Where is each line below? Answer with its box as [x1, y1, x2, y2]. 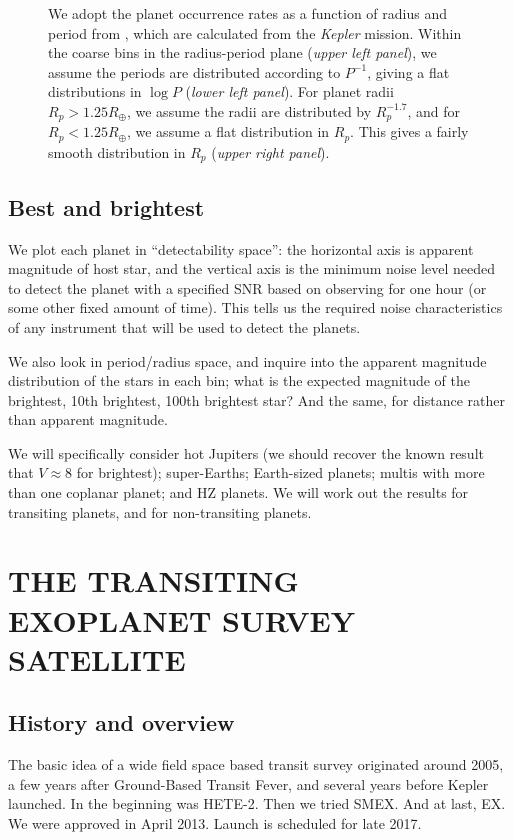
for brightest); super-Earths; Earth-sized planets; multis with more [76, 462, 485, 483]
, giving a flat [367, 61, 450, 82]
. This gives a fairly [350, 121, 469, 142]
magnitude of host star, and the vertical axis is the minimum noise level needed [8, 258, 495, 279]
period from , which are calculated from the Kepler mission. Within [48, 22, 462, 43]
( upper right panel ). [211, 141, 330, 162]
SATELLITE [8, 638, 186, 679]
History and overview [8, 707, 235, 738]
